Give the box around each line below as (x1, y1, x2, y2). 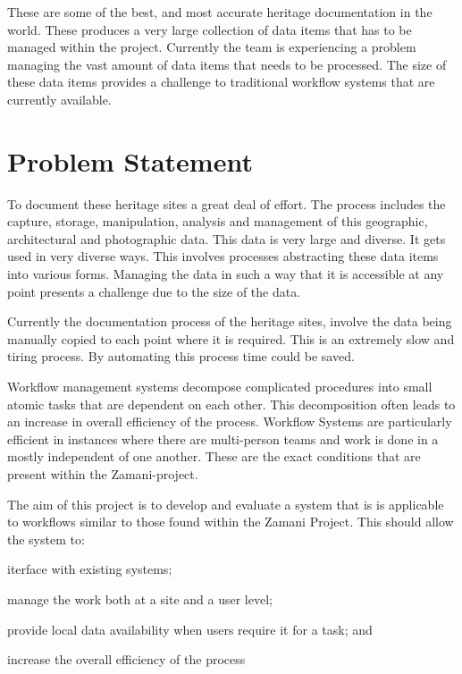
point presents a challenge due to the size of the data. (7, 282, 301, 300)
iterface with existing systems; (7, 560, 172, 578)
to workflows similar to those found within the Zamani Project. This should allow (7, 512, 454, 531)
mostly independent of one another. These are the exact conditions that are (7, 447, 421, 466)
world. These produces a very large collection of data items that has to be (7, 20, 412, 38)
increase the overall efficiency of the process (7, 650, 246, 669)
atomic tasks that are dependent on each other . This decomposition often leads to (7, 394, 456, 413)
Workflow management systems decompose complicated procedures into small (7, 377, 433, 396)
